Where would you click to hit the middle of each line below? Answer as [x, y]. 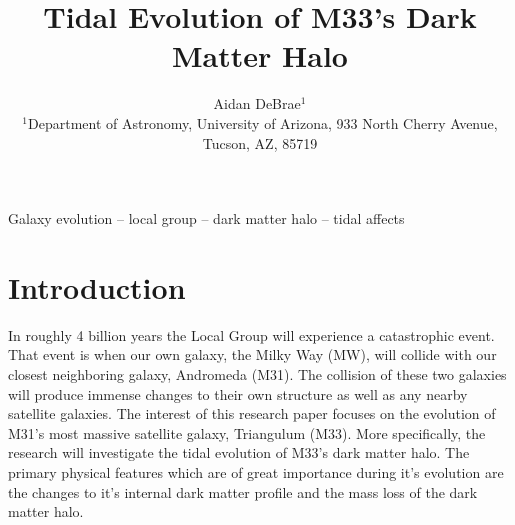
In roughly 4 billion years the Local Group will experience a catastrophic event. [251, 334]
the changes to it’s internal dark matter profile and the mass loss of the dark [243, 491]
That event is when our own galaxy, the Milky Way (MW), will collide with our [252, 354]
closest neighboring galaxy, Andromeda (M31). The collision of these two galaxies [257, 374]
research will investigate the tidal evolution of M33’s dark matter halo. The [239, 452]
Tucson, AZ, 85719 [260, 142]
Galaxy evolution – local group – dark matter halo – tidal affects [206, 218]
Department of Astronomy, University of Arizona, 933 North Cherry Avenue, [263, 122]
